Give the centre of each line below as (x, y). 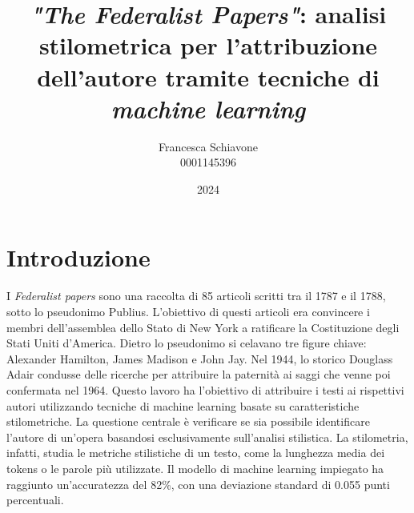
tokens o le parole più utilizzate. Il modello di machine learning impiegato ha (195, 468)
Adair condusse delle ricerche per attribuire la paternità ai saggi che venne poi (199, 374)
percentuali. (35, 500)
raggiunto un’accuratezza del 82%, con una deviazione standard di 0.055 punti (198, 484)
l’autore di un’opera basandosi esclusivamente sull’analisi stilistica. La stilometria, (207, 437)
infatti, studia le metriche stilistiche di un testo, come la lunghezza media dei (196, 453)
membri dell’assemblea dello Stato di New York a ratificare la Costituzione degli (203, 327)
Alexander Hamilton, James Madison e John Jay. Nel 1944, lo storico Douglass (200, 358)
